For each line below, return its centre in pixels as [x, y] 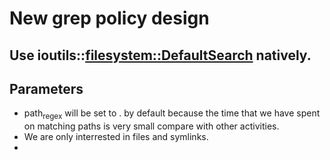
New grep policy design [109, 18]
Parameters [46, 88]
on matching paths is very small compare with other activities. [151, 126]
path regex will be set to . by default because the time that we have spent [172, 114]
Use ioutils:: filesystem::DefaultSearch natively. [160, 55]
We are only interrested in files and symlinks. [116, 137]
